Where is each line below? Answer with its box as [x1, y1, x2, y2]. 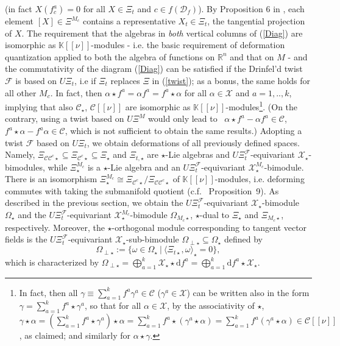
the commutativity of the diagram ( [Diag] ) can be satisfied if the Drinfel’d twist [5, 62, 303, 75]
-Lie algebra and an [107, 160, 180, 173]
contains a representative [82, 15, 175, 27]
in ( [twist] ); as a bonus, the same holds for [152, 74, 311, 86]
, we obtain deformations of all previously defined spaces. [87, 136, 300, 149]
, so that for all [84, 299, 141, 312]
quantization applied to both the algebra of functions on [5, 50, 215, 63]
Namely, [5, 148, 35, 161]
